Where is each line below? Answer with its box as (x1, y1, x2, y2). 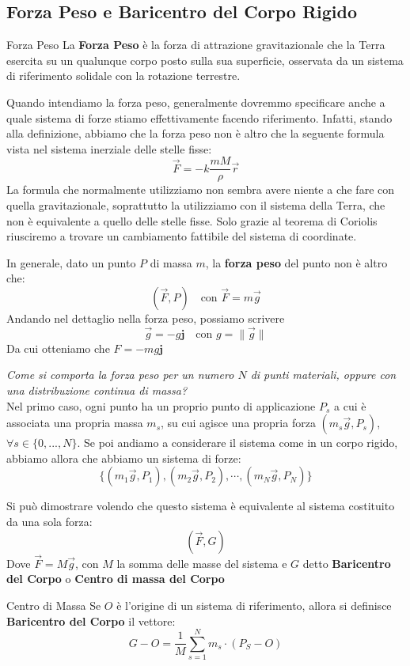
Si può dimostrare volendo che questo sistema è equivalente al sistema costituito (6, 498, 395, 514)
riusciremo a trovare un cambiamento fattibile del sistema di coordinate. (6, 228, 357, 244)
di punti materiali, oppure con (250, 366, 397, 383)
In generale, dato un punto (6, 254, 136, 271)
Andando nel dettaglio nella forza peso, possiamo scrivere (6, 309, 285, 326)
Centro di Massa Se (6, 596, 101, 613)
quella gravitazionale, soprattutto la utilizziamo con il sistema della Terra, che (6, 197, 385, 214)
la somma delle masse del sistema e (116, 554, 287, 571)
